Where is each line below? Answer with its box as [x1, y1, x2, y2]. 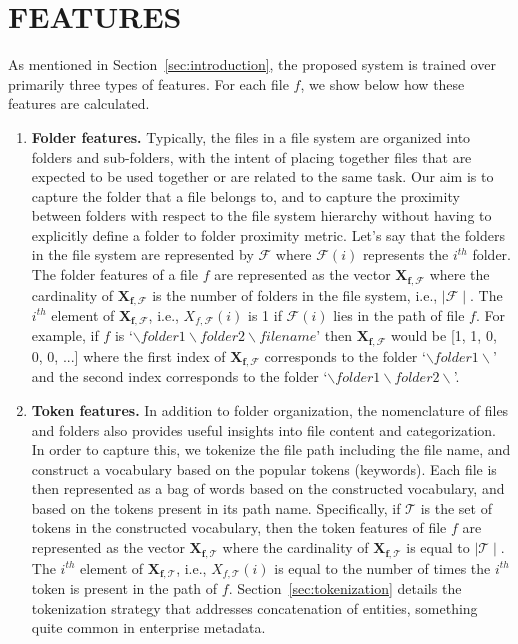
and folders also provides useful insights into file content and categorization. [31, 419, 496, 440]
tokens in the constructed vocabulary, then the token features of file [31, 517, 447, 538]
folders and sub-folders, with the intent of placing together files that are [31, 146, 472, 167]
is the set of [420, 497, 492, 518]
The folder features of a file [31, 264, 199, 285]
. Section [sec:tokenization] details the [228, 577, 462, 598]
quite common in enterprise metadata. [31, 617, 266, 638]
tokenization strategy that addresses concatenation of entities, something [31, 597, 478, 618]
